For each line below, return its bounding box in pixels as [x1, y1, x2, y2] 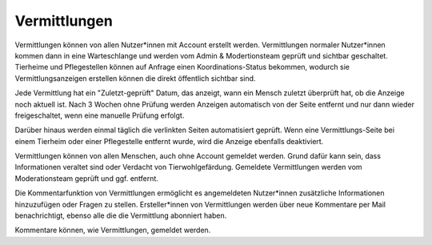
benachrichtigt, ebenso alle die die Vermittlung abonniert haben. [14, 211, 227, 220]
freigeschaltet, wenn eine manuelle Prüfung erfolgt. [14, 110, 185, 120]
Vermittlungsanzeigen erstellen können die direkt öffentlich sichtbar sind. [14, 73, 256, 83]
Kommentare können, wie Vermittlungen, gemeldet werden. [14, 225, 211, 235]
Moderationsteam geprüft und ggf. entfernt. [14, 173, 159, 183]
